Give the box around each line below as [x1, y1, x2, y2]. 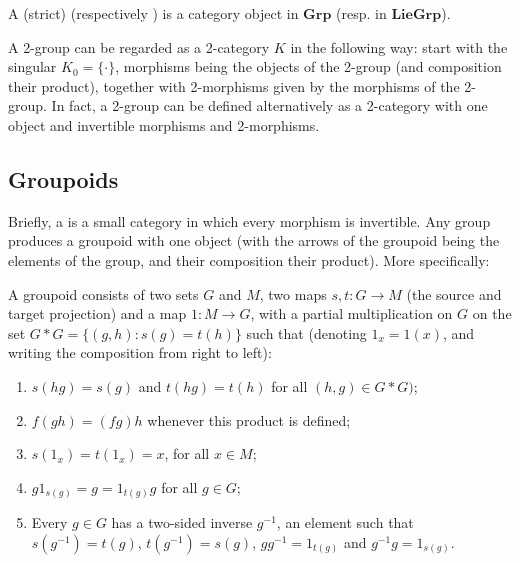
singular [8, 56, 57, 77]
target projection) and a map [8, 303, 187, 324]
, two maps [259, 283, 327, 304]
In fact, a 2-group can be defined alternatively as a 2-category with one [51, 95, 488, 116]
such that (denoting [246, 322, 367, 343]
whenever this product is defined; [147, 409, 351, 430]
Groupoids [8, 163, 119, 194]
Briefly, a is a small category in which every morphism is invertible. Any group [8, 210, 491, 231]
